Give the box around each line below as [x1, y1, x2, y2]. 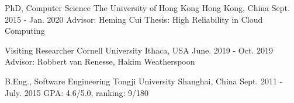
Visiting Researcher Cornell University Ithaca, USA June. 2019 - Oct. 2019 [5, 44, 273, 56]
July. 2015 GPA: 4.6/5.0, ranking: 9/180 [5, 86, 148, 98]
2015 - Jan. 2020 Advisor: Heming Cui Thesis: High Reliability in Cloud [5, 13, 263, 25]
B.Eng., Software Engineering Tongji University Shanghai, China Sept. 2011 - [5, 74, 283, 87]
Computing [5, 24, 45, 37]
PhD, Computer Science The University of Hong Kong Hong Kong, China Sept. [5, 2, 290, 13]
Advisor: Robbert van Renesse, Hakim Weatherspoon [5, 55, 195, 68]
